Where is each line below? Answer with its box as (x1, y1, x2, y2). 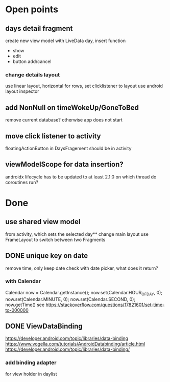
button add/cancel (12, 58, 52, 65)
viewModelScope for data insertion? (5, 160, 124, 169)
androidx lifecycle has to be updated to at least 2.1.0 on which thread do (5, 173, 157, 180)
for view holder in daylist (5, 371, 57, 377)
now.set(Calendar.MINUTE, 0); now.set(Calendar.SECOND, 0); (5, 296, 136, 302)
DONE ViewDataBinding (5, 322, 83, 331)
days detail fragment (5, 24, 73, 33)
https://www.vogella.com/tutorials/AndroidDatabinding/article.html (5, 341, 145, 347)
